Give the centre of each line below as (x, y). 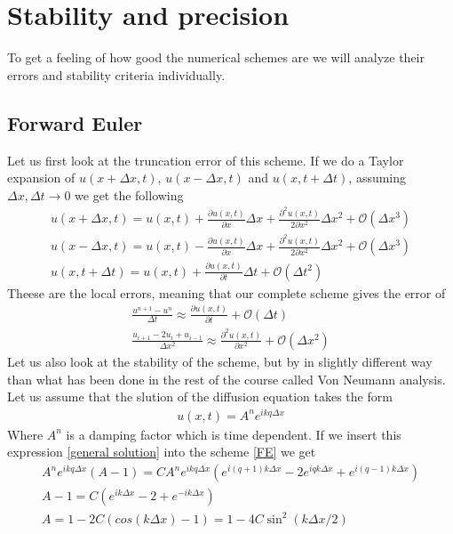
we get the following (129, 194)
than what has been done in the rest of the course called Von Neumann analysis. (226, 379)
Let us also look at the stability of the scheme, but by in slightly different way (220, 361)
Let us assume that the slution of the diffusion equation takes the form (200, 396)
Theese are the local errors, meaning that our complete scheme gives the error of (226, 292)
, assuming (377, 178)
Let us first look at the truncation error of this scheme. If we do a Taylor (206, 160)
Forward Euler (75, 122)
